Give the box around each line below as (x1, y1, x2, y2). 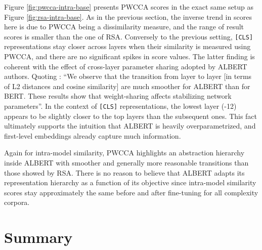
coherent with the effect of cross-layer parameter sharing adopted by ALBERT (4, 61, 247, 71)
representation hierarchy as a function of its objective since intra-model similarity (4, 177, 256, 188)
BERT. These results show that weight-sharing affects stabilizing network (4, 91, 232, 101)
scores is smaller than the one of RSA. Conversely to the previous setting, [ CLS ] (4, 31, 253, 41)
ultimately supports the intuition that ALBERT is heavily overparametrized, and (4, 120, 256, 131)
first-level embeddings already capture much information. (4, 130, 181, 141)
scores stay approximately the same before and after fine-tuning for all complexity (4, 187, 258, 197)
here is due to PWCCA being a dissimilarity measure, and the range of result (4, 21, 244, 32)
